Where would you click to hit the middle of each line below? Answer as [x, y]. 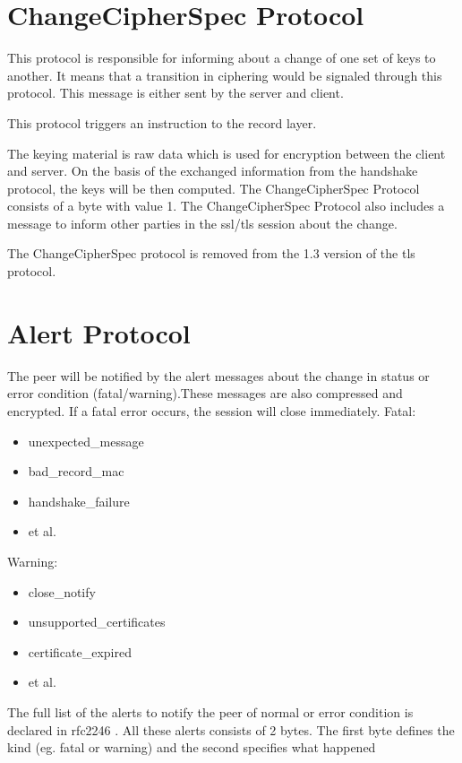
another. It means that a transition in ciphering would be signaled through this [225, 75]
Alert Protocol [99, 332]
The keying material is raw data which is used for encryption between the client [227, 153]
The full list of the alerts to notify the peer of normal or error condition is [210, 711]
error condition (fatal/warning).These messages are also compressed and [205, 393]
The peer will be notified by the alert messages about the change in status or [218, 375]
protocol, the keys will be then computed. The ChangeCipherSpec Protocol [214, 188]
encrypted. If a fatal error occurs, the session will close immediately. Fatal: [212, 410]
